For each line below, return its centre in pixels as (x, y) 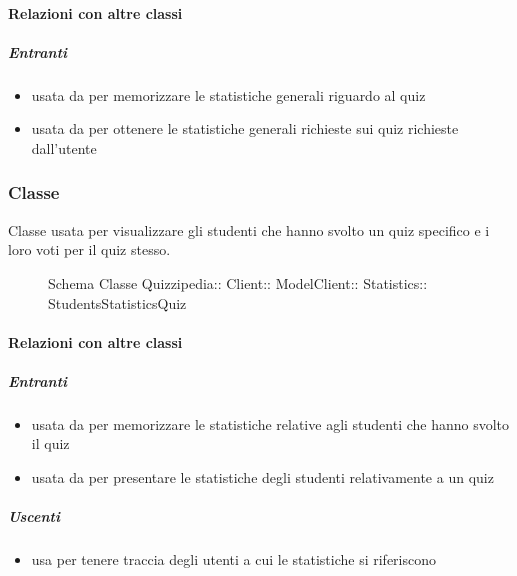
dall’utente (64, 147)
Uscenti (34, 516)
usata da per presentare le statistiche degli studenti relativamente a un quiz (262, 477)
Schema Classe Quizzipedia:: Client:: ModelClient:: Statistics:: (238, 282)
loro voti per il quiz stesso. (89, 249)
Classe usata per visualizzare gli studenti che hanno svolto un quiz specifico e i (249, 229)
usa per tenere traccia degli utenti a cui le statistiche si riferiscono (234, 559)
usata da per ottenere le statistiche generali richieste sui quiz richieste (245, 128)
